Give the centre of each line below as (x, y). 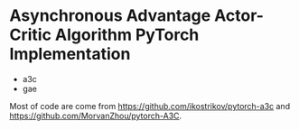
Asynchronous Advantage (110, 16)
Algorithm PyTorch (127, 35)
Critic (31, 35)
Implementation (70, 54)
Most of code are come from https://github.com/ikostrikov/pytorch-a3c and (150, 106)
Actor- (239, 16)
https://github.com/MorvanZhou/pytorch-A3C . (96, 116)
